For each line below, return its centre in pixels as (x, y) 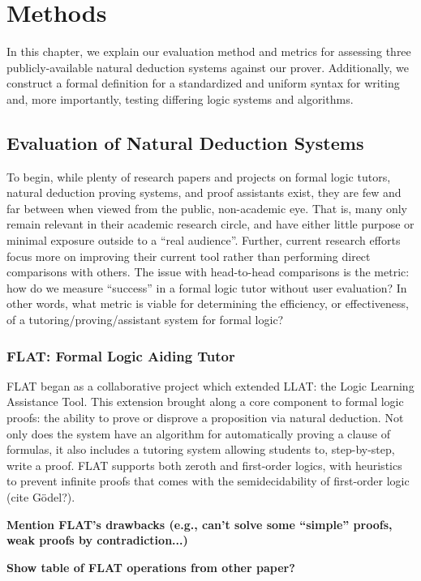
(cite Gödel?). (41, 497)
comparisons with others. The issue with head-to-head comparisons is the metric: (208, 272)
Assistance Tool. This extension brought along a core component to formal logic (205, 402)
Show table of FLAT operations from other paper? (151, 567)
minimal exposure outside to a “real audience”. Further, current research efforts (204, 240)
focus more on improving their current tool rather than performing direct (189, 256)
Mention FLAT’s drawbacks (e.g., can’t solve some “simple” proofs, (200, 524)
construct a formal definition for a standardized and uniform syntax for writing (203, 83)
